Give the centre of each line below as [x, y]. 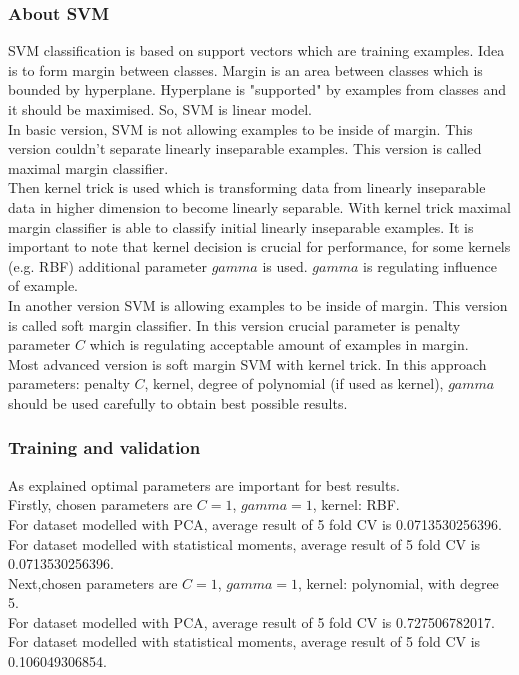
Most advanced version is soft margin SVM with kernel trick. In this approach [247, 363]
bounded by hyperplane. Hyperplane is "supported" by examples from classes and [257, 89]
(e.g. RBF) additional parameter [108, 265]
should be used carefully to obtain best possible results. [178, 402]
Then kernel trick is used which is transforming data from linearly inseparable [247, 187]
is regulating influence [430, 265]
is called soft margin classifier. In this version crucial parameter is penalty [234, 324]
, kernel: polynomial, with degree [398, 582]
